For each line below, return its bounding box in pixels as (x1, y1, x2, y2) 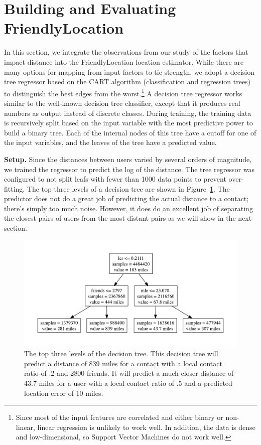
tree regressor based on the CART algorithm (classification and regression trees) (4, 76, 251, 87)
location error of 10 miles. (24, 387, 103, 398)
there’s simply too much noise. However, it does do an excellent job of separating (4, 203, 253, 213)
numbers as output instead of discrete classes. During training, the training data (4, 107, 251, 118)
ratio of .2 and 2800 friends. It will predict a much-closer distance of (24, 368, 234, 378)
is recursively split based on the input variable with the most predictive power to (4, 117, 253, 128)
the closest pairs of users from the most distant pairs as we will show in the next (4, 213, 252, 223)
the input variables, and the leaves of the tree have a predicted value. (4, 137, 217, 147)
